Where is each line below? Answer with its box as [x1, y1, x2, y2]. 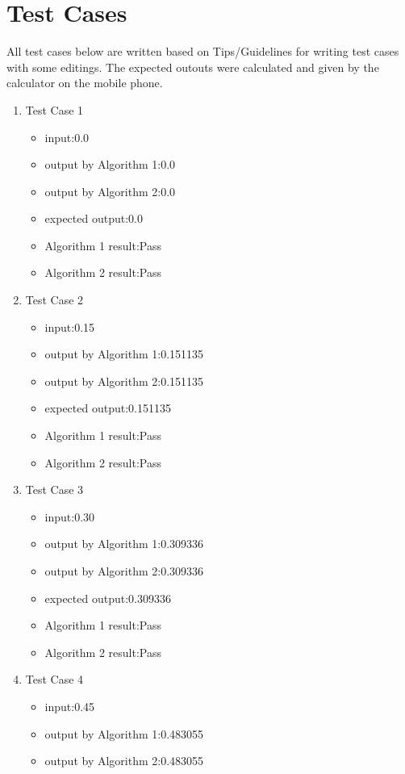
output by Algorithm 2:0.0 [44, 182, 176, 199]
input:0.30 [44, 508, 95, 525]
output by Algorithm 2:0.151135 [44, 372, 204, 389]
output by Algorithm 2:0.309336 [44, 563, 204, 579]
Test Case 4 [25, 671, 84, 688]
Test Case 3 [25, 481, 84, 498]
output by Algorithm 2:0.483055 [44, 752, 204, 769]
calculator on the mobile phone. [6, 74, 163, 91]
